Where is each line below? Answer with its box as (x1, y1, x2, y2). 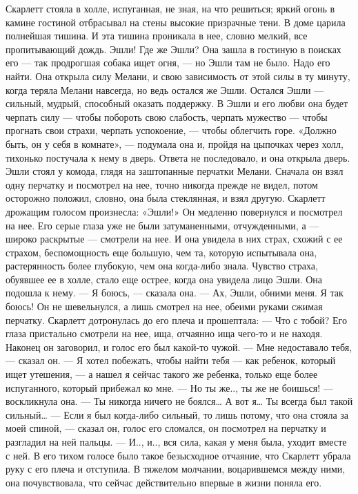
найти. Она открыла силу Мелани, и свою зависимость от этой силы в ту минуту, (6, 68, 350, 83)
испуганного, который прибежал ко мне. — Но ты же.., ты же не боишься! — (6, 380, 333, 395)
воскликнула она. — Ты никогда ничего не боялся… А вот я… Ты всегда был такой (6, 394, 353, 408)
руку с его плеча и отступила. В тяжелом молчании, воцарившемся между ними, (6, 462, 346, 476)
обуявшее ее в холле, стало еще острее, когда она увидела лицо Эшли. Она (6, 272, 323, 286)
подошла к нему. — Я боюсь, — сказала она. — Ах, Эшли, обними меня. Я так (6, 285, 344, 300)
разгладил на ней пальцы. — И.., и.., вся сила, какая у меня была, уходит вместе (6, 435, 347, 448)
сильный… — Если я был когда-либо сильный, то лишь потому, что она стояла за (6, 407, 348, 421)
